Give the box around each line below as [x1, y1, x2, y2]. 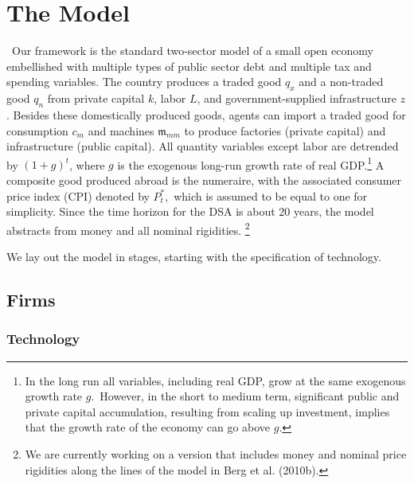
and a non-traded [299, 73, 384, 90]
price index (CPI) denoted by [6, 187, 150, 204]
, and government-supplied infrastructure [197, 90, 396, 107]
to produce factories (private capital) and [184, 122, 386, 139]
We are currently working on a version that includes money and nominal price [25, 445, 407, 462]
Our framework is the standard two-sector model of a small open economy [11, 42, 373, 59]
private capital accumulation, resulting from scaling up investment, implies [25, 403, 390, 420]
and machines [88, 122, 154, 139]
